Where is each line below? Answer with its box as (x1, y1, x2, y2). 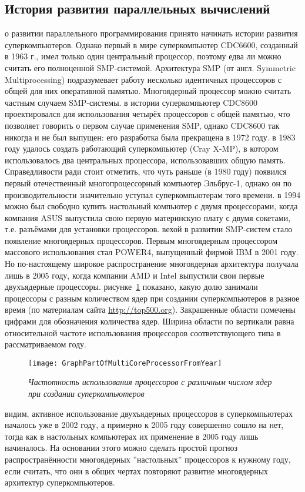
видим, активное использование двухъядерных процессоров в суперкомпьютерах (5, 407, 293, 419)
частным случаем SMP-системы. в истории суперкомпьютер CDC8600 (5, 96, 258, 108)
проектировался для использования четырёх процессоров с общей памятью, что (5, 108, 290, 120)
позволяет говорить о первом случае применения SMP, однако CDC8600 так (5, 119, 280, 131)
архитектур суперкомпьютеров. (5, 476, 115, 488)
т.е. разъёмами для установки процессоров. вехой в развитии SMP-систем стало (5, 223, 293, 235)
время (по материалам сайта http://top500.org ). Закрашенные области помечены (5, 303, 296, 316)
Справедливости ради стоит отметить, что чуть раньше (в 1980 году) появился (5, 165, 287, 178)
